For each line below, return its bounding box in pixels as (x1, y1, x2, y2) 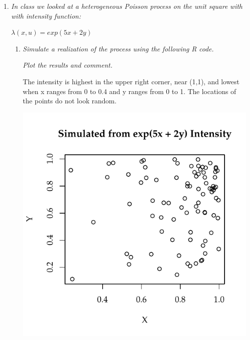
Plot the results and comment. (23, 60, 113, 70)
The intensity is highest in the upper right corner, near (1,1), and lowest (23, 76, 240, 86)
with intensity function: (11, 10, 81, 21)
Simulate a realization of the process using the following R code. (23, 43, 214, 53)
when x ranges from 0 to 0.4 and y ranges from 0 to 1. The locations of (23, 86, 236, 96)
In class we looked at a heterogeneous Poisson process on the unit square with (11, 1, 243, 11)
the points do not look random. (23, 96, 117, 106)
